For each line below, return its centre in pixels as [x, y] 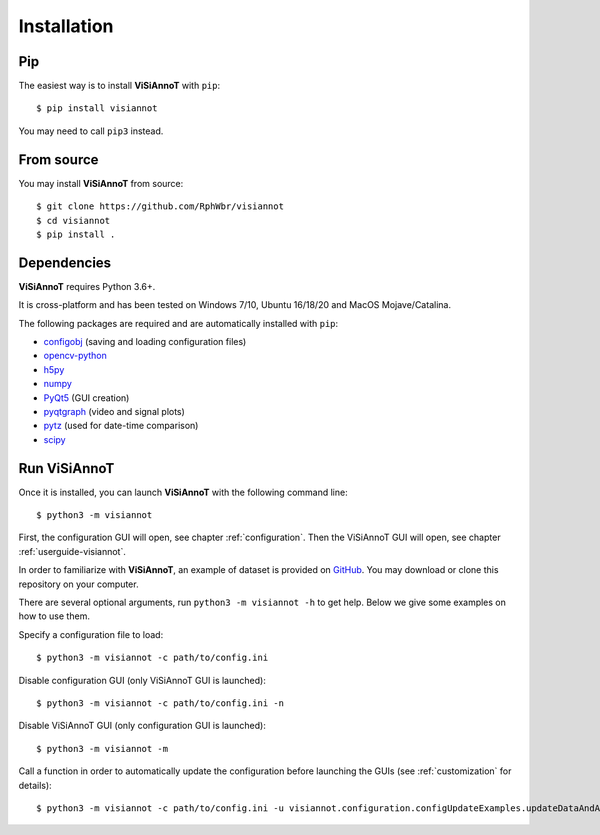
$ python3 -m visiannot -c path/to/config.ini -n [160, 703]
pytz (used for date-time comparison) [121, 426]
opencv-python [75, 356]
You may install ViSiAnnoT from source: [101, 183]
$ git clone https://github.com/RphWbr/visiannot [160, 206]
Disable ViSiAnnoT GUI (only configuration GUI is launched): [142, 726]
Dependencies [65, 262]
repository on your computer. [78, 584]
